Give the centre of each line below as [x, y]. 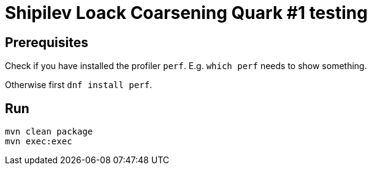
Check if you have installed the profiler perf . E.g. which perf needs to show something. [186, 66]
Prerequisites [47, 42]
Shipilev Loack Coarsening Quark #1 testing [186, 13]
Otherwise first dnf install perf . [79, 85]
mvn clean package [49, 132]
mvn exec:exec [39, 142]
